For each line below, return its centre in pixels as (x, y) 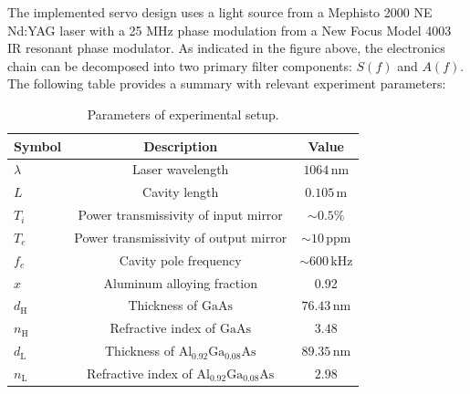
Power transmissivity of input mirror (180, 215)
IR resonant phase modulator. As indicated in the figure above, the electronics (226, 48)
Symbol (38, 145)
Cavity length (181, 192)
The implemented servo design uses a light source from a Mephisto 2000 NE (220, 12)
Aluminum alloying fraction (180, 282)
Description (181, 145)
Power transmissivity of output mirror (181, 237)
